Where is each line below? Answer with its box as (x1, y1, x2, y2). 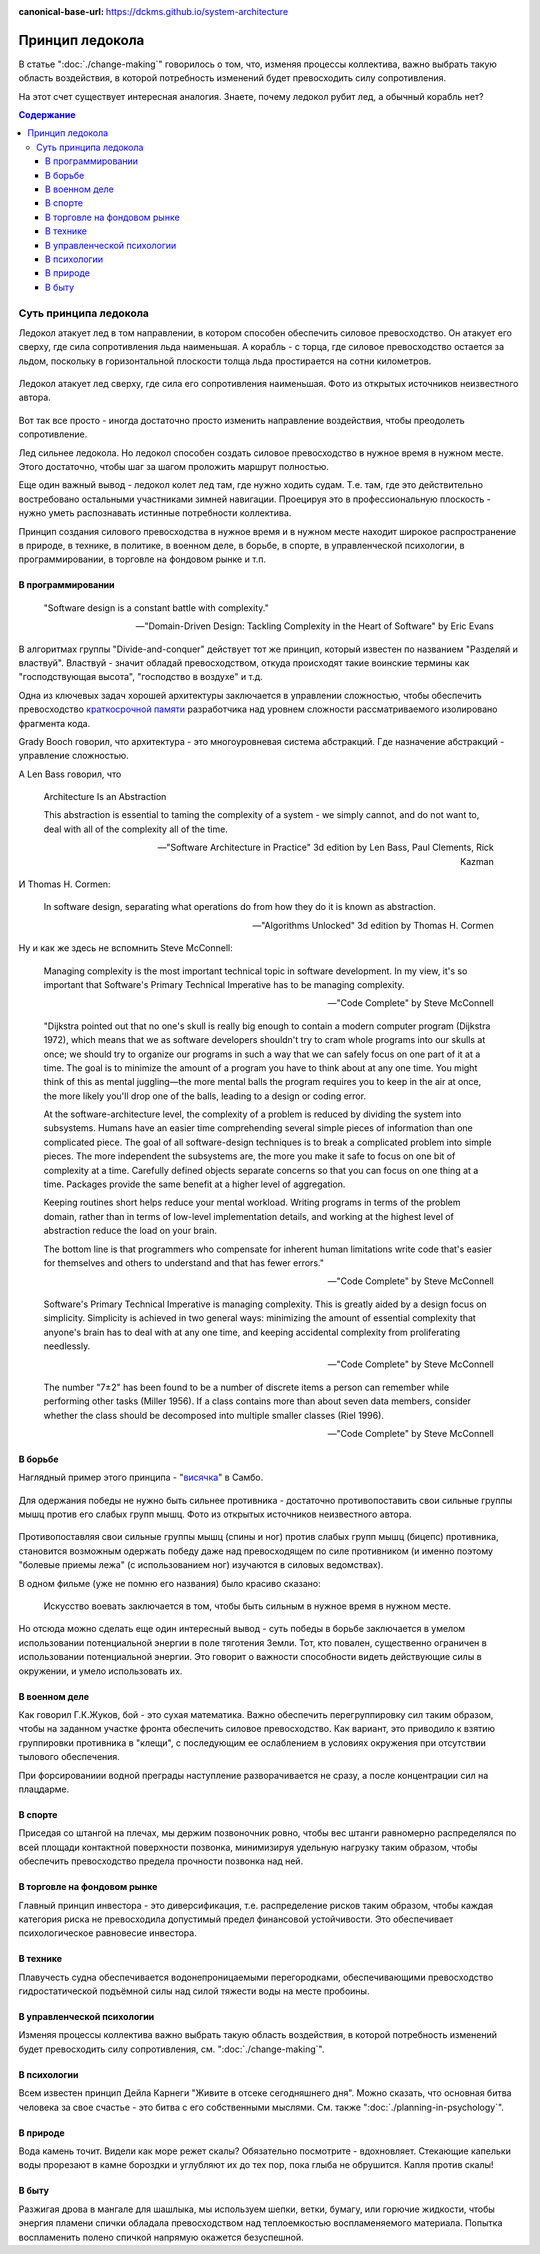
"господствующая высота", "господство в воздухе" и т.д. (18, 671, 264, 683)
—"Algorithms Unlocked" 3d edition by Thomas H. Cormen (251, 919, 494, 931)
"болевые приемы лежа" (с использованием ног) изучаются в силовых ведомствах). (18, 1559, 384, 1571)
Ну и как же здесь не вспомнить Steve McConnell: (18, 942, 234, 954)
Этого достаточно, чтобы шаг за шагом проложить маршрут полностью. (18, 461, 330, 473)
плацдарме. (18, 1783, 70, 1795)
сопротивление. (18, 428, 88, 440)
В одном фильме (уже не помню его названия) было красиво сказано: (18, 1577, 321, 1589)
